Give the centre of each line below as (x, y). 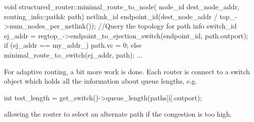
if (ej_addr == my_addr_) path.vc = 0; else (73, 45)
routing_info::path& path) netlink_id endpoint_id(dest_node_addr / (111, 16)
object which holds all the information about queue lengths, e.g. (101, 81)
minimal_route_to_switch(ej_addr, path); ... (73, 54)
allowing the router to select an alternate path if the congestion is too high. (118, 114)
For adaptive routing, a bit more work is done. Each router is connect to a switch (127, 71)
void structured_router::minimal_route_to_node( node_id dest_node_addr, (122, 6)
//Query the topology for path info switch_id (167, 26)
